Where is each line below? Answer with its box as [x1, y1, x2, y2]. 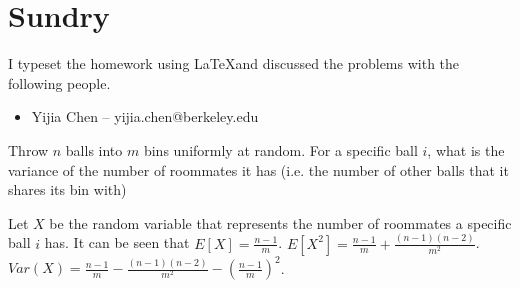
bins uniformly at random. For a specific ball [143, 139, 418, 160]
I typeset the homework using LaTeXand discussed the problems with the [8, 53, 460, 74]
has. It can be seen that [44, 232, 190, 253]
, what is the [427, 139, 505, 160]
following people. [8, 72, 111, 93]
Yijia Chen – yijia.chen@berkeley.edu [31, 106, 259, 127]
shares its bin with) [8, 179, 127, 200]
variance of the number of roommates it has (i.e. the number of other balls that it [8, 159, 509, 180]
